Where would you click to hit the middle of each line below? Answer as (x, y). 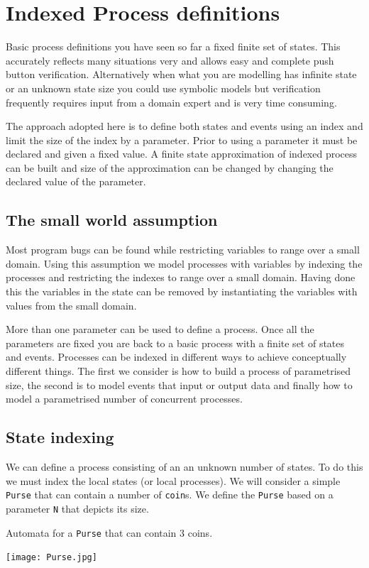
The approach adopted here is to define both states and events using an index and (184, 126)
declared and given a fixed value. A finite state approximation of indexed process (182, 154)
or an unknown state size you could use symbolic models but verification (163, 88)
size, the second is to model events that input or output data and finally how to (179, 384)
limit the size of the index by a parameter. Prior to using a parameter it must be (182, 140)
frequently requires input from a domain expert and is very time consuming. (171, 102)
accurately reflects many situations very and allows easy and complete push (170, 60)
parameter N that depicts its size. (77, 508)
